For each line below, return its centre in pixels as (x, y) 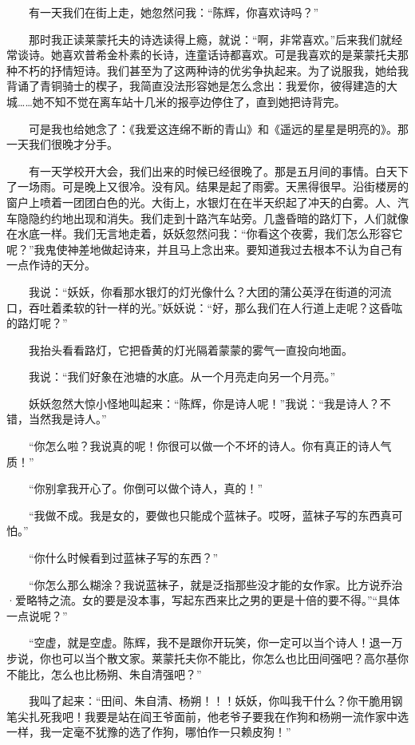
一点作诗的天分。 (51, 265)
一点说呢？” (37, 615)
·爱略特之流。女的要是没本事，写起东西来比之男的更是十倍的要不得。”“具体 (204, 600)
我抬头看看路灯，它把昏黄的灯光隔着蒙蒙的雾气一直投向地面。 (190, 349)
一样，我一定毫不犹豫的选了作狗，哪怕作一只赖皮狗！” (149, 732)
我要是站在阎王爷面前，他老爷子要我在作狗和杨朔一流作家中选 (246, 716)
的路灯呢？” (37, 323)
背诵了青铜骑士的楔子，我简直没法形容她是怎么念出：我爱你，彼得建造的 (196, 86)
